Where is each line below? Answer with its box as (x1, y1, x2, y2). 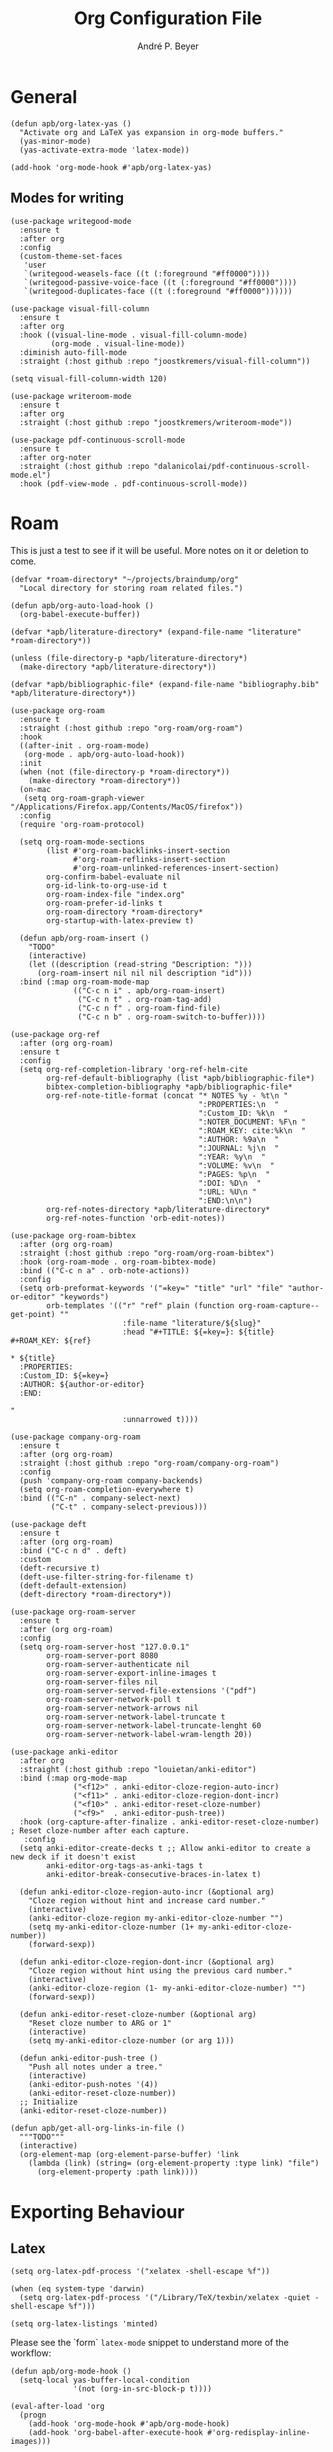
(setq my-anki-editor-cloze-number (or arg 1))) (28, 2036, 235, 2046)
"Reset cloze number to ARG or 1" (28, 2018, 172, 2029)
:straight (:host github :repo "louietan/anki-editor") (19, 1765, 257, 1775)
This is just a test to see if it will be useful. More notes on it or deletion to (10, 545, 309, 557)
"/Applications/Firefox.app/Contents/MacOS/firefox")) (10, 802, 244, 812)
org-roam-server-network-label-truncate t (46, 1712, 226, 1722)
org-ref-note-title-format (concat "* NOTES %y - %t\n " (46, 1091, 288, 1101)
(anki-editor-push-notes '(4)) (28, 2080, 159, 2090)
